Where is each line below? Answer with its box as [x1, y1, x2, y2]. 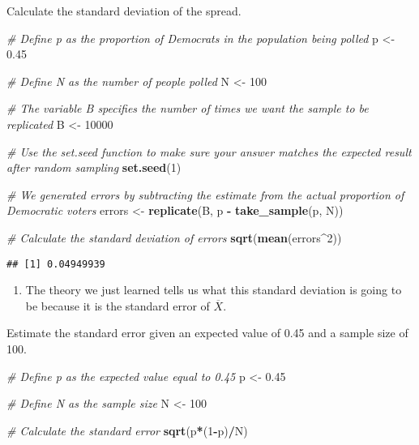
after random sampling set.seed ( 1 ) [6, 159, 182, 176]
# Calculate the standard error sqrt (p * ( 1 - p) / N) [6, 421, 248, 439]
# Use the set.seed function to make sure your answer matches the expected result [6, 143, 412, 160]
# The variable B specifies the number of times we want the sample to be [6, 100, 369, 117]
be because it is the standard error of [25, 297, 210, 314]
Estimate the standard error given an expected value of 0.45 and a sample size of [6, 324, 408, 341]
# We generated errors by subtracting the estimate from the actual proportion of [6, 186, 404, 203]
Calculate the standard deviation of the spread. [6, 2, 242, 19]
